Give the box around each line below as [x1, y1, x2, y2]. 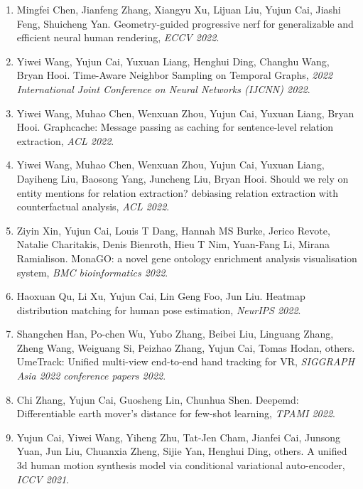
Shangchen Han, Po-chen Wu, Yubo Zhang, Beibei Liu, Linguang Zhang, [16, 326, 334, 341]
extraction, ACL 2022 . [16, 133, 114, 148]
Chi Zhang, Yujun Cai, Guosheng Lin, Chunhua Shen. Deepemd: [16, 392, 299, 407]
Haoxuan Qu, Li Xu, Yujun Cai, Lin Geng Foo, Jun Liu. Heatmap [16, 289, 305, 303]
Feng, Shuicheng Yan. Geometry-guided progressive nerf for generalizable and [16, 16, 354, 31]
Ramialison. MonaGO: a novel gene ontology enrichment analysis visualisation [16, 250, 357, 265]
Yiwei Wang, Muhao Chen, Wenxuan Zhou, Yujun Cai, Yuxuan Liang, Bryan [16, 105, 354, 120]
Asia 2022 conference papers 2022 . [16, 368, 166, 383]
